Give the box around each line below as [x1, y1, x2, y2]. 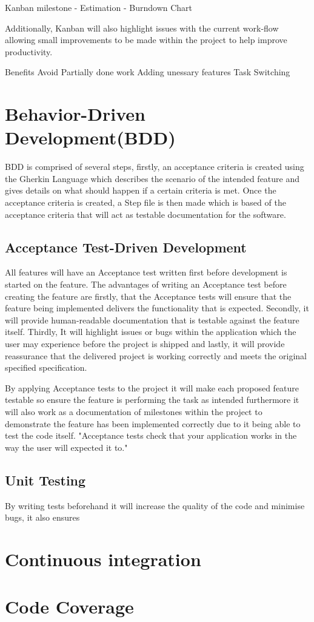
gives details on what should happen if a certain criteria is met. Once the [5, 184, 276, 197]
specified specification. [5, 361, 87, 374]
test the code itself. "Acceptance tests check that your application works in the [5, 429, 297, 442]
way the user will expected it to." [5, 441, 128, 453]
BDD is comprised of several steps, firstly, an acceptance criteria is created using [5, 160, 304, 173]
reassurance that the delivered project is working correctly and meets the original [5, 349, 307, 362]
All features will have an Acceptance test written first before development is [5, 266, 287, 279]
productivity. [5, 45, 53, 58]
